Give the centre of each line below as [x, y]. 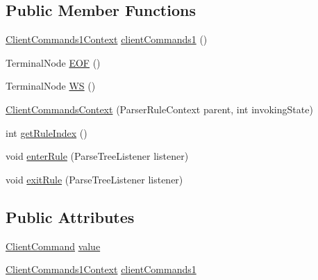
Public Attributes [70, 216]
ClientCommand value [53, 246]
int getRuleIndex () [47, 132]
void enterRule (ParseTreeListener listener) [97, 156]
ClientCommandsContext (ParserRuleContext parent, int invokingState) [159, 109]
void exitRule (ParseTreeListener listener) [94, 179]
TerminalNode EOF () [53, 62]
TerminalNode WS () [51, 86]
